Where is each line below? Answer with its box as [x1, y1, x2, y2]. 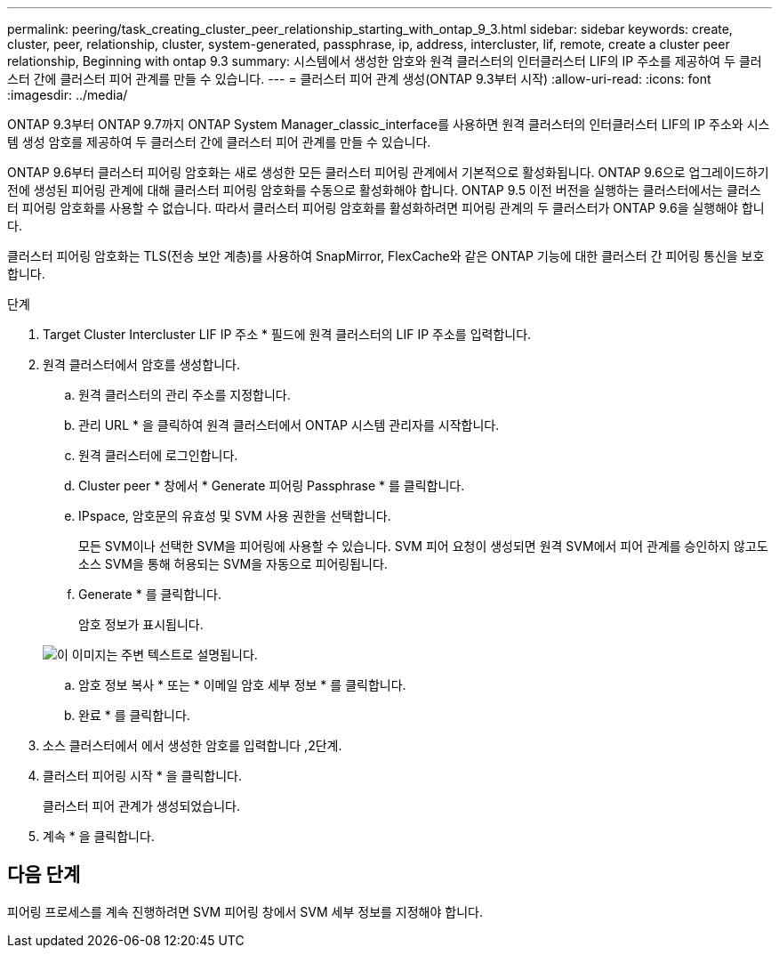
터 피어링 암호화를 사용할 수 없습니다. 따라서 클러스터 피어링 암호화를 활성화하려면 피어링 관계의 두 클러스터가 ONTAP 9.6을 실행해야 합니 [7, 200, 765, 215]
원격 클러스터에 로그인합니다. [78, 448, 238, 463]
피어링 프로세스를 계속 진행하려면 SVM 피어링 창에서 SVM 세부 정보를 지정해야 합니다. [7, 903, 483, 919]
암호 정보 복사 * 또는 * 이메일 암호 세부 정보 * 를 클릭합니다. [78, 677, 406, 692]
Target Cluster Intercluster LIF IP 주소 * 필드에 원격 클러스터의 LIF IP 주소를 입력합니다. [43, 327, 532, 342]
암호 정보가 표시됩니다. [78, 617, 204, 632]
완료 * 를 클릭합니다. [78, 708, 190, 723]
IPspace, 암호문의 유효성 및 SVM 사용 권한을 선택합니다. [78, 508, 391, 523]
